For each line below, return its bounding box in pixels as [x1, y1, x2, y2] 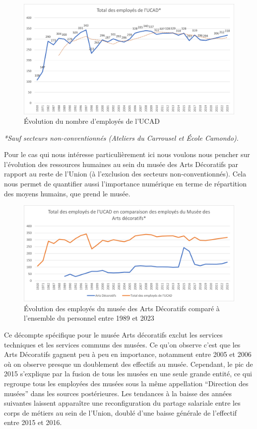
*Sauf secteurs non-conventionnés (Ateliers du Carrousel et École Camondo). [4, 132, 239, 143]
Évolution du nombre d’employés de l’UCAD [24, 116, 160, 126]
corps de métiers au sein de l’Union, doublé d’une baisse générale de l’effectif [4, 407, 237, 418]
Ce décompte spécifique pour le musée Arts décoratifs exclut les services [4, 330, 223, 340]
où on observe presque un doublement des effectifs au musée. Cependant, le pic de [4, 358, 253, 369]
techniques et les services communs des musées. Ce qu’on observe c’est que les [4, 339, 241, 349]
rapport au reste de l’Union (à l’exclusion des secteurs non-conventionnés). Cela [4, 169, 246, 179]
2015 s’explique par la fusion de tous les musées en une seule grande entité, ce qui [4, 368, 252, 379]
